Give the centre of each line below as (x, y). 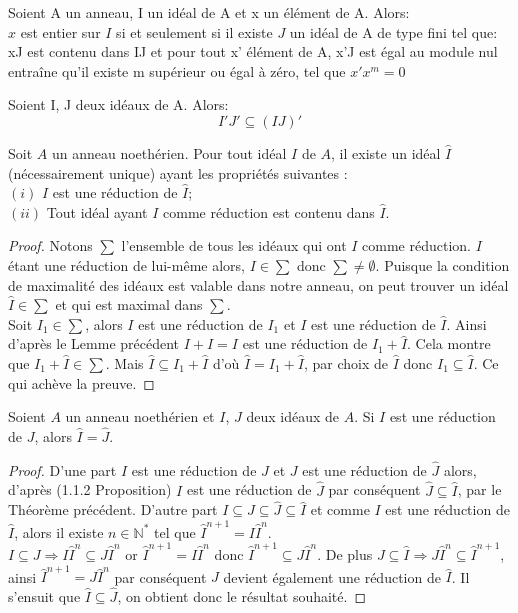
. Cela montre (449, 343)
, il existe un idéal (386, 152)
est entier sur (60, 31)
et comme (340, 509)
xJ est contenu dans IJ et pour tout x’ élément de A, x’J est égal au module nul (253, 51)
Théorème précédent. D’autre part (113, 509)
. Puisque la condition (442, 264)
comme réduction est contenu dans (269, 211)
